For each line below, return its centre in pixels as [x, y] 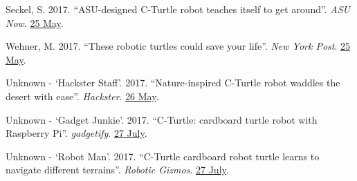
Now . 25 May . [35, 22]
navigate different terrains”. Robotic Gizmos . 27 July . [117, 170]
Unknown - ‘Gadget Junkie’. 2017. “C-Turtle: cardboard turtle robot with [162, 119]
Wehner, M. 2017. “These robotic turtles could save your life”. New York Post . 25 [178, 46]
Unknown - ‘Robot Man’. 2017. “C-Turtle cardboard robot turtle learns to [163, 156]
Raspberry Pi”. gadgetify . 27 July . [76, 133]
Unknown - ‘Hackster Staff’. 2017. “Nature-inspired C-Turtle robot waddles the [173, 83]
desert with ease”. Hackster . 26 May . [82, 96]
